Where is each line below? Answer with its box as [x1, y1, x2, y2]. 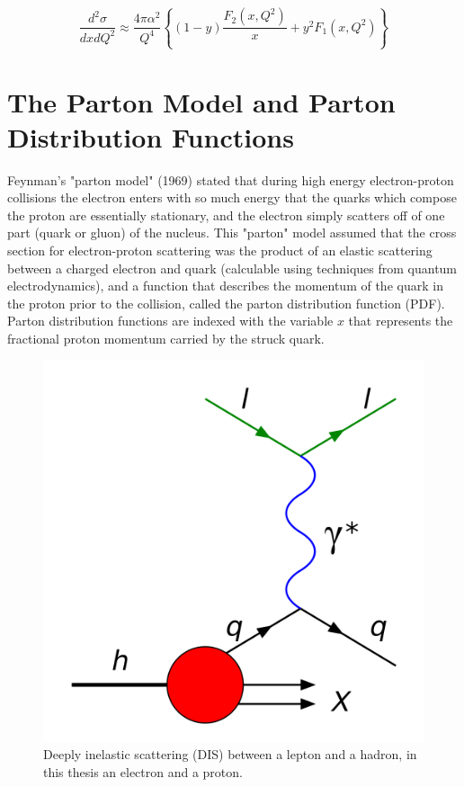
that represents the [348, 311, 453, 330]
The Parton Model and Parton [7, 83, 396, 120]
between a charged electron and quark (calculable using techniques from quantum [7, 258, 458, 277]
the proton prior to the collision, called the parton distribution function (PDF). [7, 293, 445, 312]
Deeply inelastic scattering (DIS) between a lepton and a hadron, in [43, 745, 417, 764]
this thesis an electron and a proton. [43, 762, 243, 781]
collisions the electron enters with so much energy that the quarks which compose [7, 188, 457, 207]
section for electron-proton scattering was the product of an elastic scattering [7, 241, 433, 260]
